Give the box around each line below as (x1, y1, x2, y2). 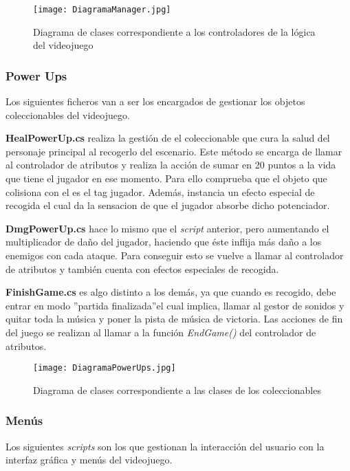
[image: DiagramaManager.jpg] (33, 5, 171, 14)
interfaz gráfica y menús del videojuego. (6, 452, 173, 467)
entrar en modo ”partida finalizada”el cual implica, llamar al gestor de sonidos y (6, 298, 344, 312)
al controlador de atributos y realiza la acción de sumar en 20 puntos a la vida (6, 157, 336, 172)
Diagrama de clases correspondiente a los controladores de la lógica (33, 24, 316, 39)
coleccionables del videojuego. (6, 107, 130, 122)
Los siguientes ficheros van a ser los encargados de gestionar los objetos (6, 94, 305, 109)
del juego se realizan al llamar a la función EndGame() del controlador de (6, 325, 316, 339)
